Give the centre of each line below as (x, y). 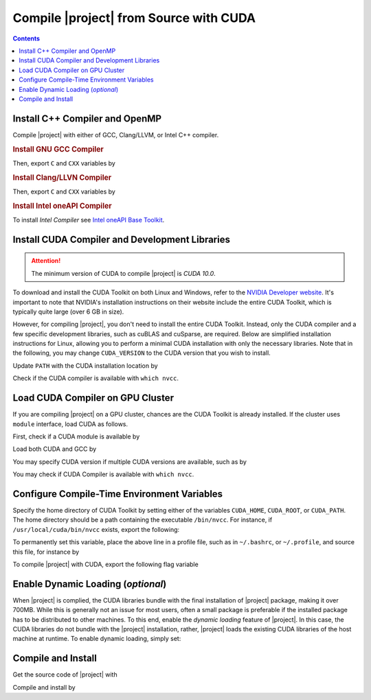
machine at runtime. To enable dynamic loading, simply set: (97, 639)
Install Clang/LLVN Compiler (62, 177)
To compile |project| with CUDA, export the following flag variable (105, 564)
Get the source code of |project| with (65, 675)
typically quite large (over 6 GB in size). (68, 312)
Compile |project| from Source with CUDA (134, 18)
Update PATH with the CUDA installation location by (85, 365)
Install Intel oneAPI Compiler (63, 206)
